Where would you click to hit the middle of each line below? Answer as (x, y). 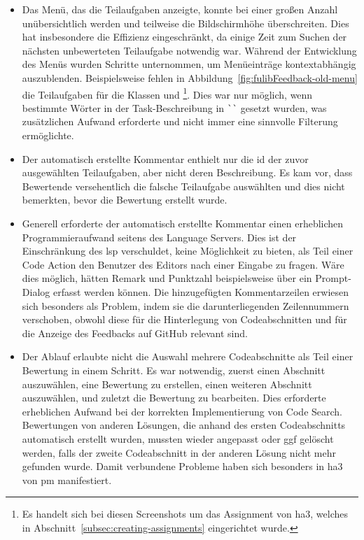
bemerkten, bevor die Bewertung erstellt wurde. (125, 200)
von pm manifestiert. (67, 479)
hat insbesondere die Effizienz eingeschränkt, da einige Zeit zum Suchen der (184, 37)
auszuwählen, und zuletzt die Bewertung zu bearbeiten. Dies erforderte (174, 398)
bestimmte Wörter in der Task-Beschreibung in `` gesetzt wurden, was (174, 107)
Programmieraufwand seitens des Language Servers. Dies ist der (159, 237)
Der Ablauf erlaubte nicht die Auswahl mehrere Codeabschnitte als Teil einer (188, 356)
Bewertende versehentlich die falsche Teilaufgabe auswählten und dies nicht (183, 186)
